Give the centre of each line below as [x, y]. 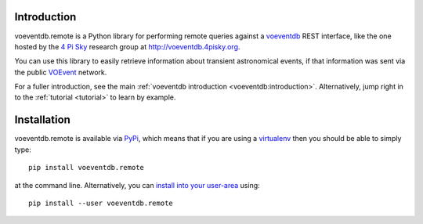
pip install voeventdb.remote [87, 168]
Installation [42, 120]
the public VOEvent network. [61, 72]
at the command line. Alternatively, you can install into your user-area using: [137, 185]
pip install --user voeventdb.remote [101, 203]
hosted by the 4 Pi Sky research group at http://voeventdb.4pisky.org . [127, 46]
